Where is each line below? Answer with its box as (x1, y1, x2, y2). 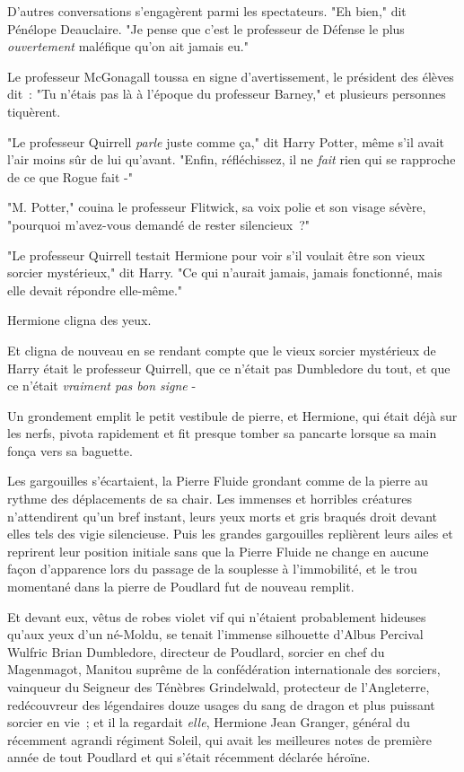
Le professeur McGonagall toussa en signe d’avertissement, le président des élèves (7, 66, 454, 85)
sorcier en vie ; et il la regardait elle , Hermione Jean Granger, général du (7, 713, 410, 732)
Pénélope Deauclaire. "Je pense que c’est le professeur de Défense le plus (7, 19, 405, 38)
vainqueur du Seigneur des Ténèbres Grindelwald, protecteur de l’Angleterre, (7, 678, 430, 696)
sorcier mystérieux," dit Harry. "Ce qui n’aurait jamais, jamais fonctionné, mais (7, 263, 442, 282)
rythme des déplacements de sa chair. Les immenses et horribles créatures (7, 489, 412, 508)
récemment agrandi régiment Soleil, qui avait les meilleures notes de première (7, 730, 432, 749)
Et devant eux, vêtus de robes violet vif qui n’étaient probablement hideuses (7, 607, 426, 626)
